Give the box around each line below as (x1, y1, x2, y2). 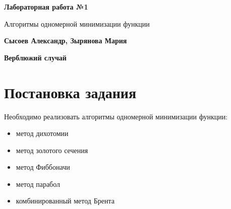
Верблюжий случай (4, 52, 67, 62)
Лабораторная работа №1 (4, 2, 88, 12)
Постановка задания (4, 82, 137, 102)
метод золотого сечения (16, 145, 88, 155)
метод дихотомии (16, 128, 69, 138)
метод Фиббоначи (16, 162, 70, 172)
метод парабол (16, 178, 61, 189)
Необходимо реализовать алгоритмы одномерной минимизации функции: (4, 111, 228, 121)
